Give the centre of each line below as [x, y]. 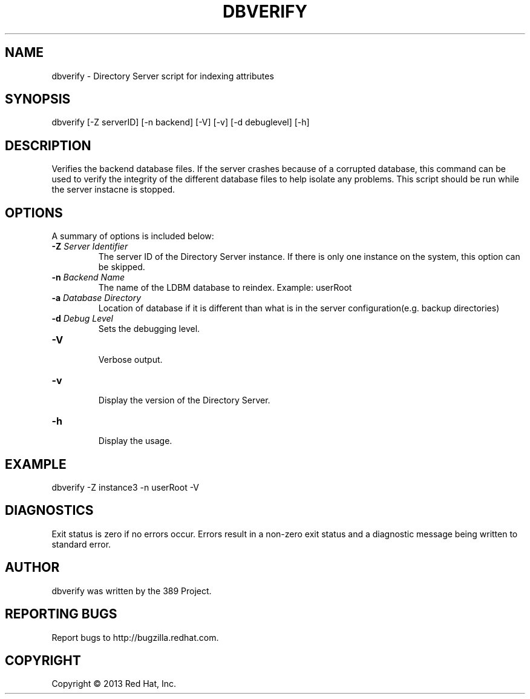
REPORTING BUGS [61, 614]
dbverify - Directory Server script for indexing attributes [163, 76]
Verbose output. [130, 360]
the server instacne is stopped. [113, 190]
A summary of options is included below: [133, 236]
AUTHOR [32, 568]
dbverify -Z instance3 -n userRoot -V [126, 487]
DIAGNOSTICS [49, 511]
